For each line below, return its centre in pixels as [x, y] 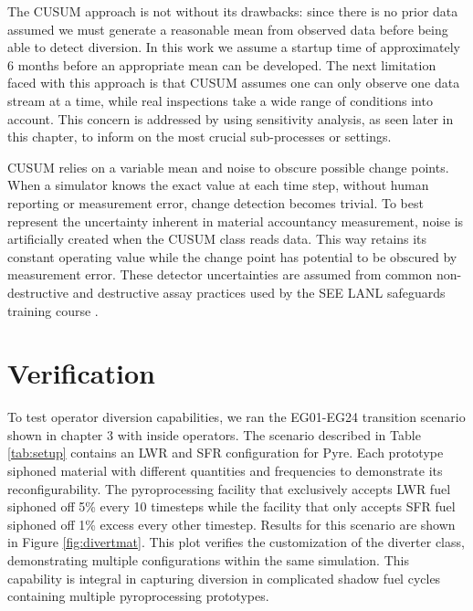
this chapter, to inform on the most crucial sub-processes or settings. [200, 137]
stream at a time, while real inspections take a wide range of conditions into [220, 100]
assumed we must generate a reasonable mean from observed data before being [228, 29]
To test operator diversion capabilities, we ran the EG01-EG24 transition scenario [236, 417]
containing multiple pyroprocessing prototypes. [138, 596]
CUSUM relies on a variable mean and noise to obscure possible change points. [228, 167]
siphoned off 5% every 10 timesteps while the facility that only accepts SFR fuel [231, 506]
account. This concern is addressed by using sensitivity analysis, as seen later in [231, 118]
